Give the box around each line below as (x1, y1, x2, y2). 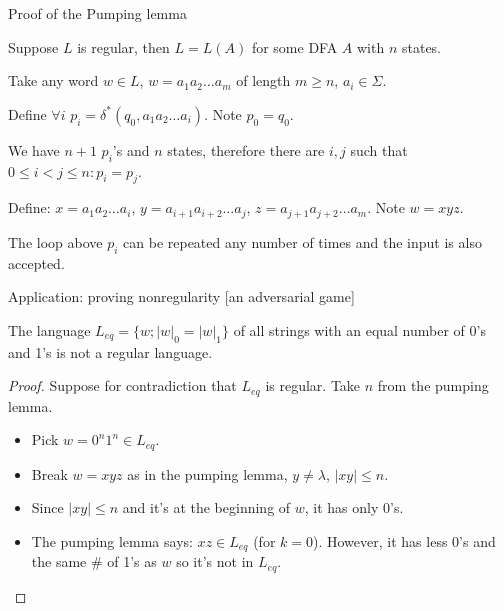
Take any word (8, 70, 99, 91)
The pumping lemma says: (31, 530, 193, 551)
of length (236, 70, 291, 91)
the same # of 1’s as (31, 551, 157, 572)
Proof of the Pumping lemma (8, 3, 187, 23)
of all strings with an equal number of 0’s (233, 319, 486, 340)
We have (8, 139, 60, 160)
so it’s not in (176, 551, 254, 572)
